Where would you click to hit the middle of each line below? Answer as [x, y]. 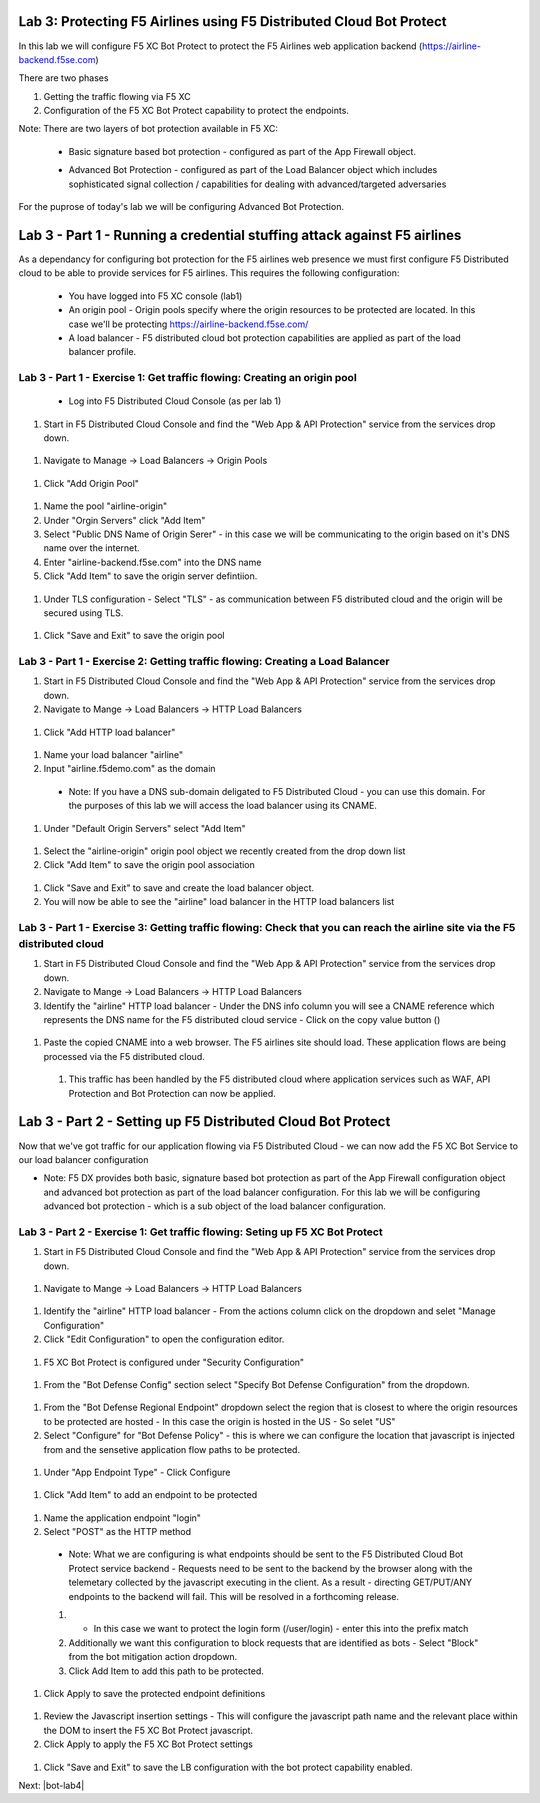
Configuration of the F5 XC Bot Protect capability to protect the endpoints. [196, 111]
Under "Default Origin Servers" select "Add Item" [144, 828]
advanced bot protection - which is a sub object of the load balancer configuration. [215, 1206]
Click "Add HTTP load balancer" [109, 732]
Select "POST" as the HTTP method [117, 1532]
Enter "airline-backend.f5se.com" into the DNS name [152, 562]
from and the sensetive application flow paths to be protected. [171, 1449]
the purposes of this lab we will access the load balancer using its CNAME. [222, 806]
